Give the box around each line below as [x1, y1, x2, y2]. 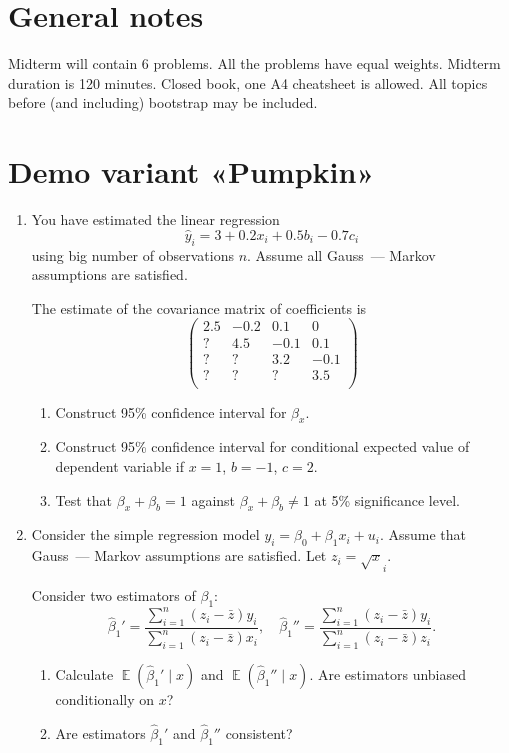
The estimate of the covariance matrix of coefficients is [31, 297, 367, 318]
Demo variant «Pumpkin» [8, 151, 375, 192]
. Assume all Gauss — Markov [247, 244, 436, 265]
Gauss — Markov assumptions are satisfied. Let [31, 545, 327, 566]
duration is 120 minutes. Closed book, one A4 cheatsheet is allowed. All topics [8, 72, 488, 93]
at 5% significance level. [314, 489, 460, 510]
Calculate [55, 664, 114, 685]
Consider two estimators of [31, 584, 196, 605]
